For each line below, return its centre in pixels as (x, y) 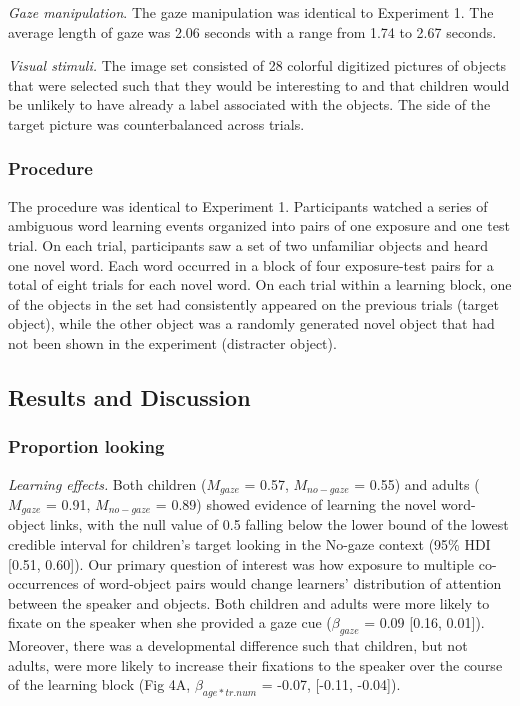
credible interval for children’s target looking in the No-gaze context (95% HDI (249, 544)
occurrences (43, 583)
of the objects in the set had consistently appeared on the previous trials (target (254, 303)
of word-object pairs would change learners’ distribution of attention (292, 583)
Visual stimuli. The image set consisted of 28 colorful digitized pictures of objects (257, 65)
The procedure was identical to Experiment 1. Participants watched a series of (248, 205)
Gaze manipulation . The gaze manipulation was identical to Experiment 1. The (251, 12)
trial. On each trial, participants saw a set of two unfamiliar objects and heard (248, 244)
